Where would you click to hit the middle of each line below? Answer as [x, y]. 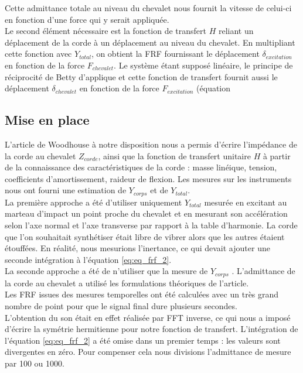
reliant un [236, 31]
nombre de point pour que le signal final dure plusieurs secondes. [121, 305]
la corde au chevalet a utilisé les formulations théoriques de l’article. [127, 283]
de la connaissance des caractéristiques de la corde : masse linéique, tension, [141, 167]
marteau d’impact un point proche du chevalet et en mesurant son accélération [146, 213]
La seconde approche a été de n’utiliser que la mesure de [106, 271]
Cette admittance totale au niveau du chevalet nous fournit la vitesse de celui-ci [148, 8]
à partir [277, 155]
